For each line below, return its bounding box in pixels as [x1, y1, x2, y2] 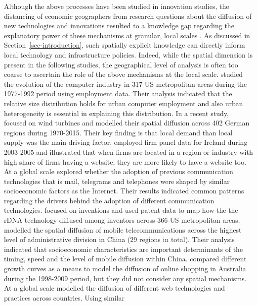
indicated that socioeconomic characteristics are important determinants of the [4, 244, 243, 254]
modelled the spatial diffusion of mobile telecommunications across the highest [4, 224, 242, 235]
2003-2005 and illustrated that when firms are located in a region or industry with [4, 146, 253, 157]
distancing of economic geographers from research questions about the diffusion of [4, 10, 252, 21]
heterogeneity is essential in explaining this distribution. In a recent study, [4, 108, 229, 118]
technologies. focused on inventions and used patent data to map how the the [4, 205, 238, 215]
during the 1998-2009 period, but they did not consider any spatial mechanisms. [4, 273, 247, 283]
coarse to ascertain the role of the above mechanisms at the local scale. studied [4, 69, 243, 79]
